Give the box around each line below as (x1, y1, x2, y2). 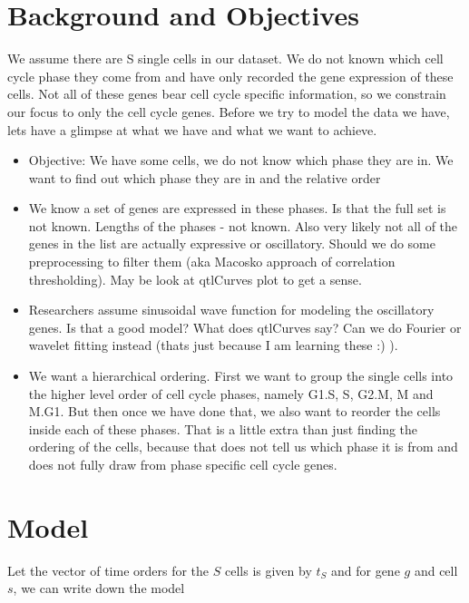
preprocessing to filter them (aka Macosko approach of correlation (28, 252, 396, 271)
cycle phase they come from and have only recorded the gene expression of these (7, 66, 454, 85)
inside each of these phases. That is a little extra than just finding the (28, 419, 418, 438)
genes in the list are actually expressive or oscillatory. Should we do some (28, 234, 435, 253)
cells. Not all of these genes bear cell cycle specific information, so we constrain (7, 84, 446, 103)
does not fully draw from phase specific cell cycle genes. (28, 455, 337, 473)
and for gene (330, 560, 400, 579)
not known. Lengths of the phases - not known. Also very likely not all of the (28, 216, 458, 235)
